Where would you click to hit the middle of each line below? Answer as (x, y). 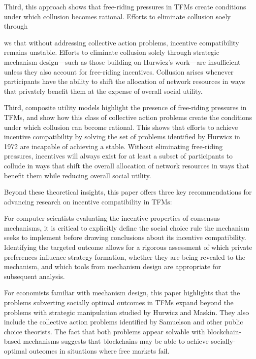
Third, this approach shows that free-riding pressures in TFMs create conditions (125, 6)
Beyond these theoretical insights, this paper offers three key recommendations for (128, 192)
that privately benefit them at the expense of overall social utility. (103, 91)
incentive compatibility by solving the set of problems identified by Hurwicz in (122, 137)
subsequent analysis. (34, 276)
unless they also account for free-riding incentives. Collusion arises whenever (119, 71)
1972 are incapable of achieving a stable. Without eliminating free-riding (113, 146)
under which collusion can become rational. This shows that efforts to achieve (121, 127)
